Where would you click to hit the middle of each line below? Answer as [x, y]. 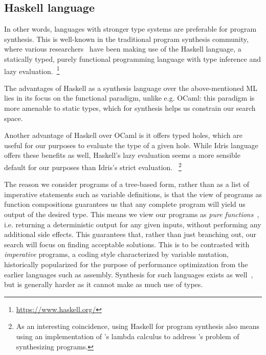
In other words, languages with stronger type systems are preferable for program [130, 29]
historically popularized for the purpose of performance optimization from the [126, 264]
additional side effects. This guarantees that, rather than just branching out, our [130, 234]
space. [14, 118]
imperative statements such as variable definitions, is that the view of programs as [133, 194]
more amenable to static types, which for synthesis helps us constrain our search [130, 108]
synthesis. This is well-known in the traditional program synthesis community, [126, 39]
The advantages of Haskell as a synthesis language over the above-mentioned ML [131, 88]
